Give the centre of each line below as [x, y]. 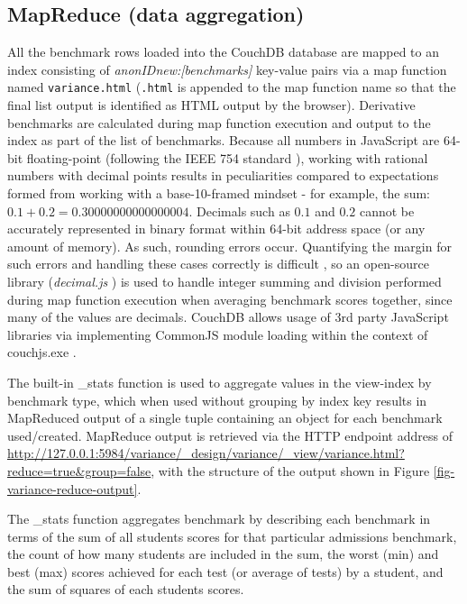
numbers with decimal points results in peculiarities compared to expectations [223, 175]
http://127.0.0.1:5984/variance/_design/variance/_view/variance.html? [206, 453]
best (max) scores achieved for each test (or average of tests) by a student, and [225, 571]
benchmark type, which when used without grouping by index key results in [217, 400]
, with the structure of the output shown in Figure [290, 470]
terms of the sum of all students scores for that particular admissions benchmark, [232, 536]
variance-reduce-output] [73, 488]
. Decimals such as [239, 210]
